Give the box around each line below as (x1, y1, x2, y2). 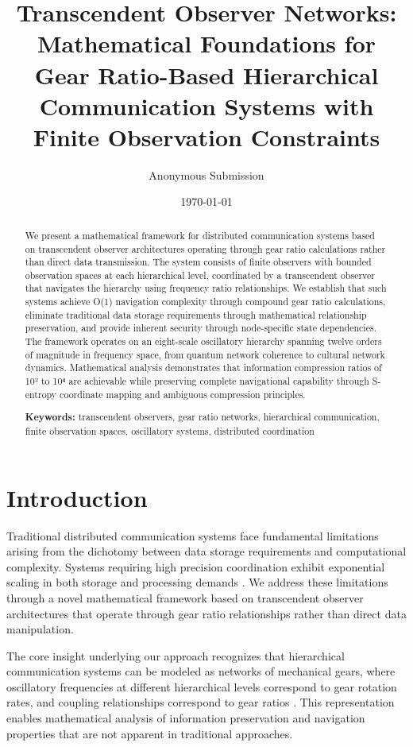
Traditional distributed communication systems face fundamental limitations (6, 527, 379, 544)
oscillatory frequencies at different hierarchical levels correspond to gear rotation (6, 678, 397, 695)
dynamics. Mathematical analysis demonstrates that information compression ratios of (25, 361, 382, 374)
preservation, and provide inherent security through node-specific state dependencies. (25, 321, 376, 335)
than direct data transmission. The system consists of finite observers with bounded (25, 255, 372, 269)
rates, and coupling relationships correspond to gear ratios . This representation (6, 694, 395, 710)
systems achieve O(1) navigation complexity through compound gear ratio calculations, (25, 295, 386, 308)
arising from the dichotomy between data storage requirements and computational (6, 543, 407, 559)
